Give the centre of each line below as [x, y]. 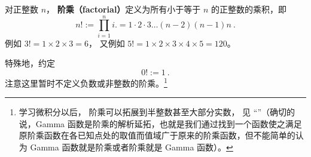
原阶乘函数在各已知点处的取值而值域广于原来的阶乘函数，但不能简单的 [157, 135]
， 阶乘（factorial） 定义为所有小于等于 [124, 9]
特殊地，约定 [30, 63]
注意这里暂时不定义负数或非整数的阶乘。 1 [86, 82]
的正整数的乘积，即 [249, 9]
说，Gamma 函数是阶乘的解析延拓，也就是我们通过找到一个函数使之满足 [160, 123]
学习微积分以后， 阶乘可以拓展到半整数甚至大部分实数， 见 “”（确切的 [157, 112]
